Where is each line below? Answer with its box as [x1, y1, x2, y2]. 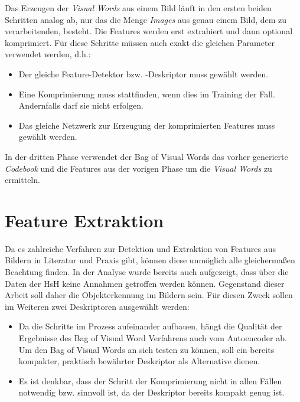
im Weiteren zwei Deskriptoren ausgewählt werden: [5, 300, 190, 312]
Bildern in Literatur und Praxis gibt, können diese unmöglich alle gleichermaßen [5, 254, 295, 266]
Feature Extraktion [5, 208, 164, 232]
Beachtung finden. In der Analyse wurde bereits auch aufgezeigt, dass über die [5, 266, 289, 278]
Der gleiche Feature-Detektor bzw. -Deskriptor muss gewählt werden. [18, 67, 269, 80]
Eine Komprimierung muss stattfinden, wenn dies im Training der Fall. [18, 87, 275, 100]
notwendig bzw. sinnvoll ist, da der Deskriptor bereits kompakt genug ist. [18, 386, 285, 398]
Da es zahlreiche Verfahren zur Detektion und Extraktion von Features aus [5, 242, 276, 254]
